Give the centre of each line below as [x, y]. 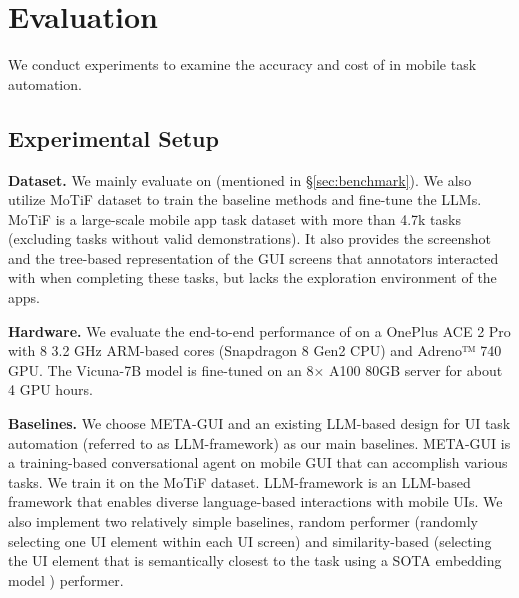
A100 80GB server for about [416, 369]
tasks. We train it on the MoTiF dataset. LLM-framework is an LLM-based [239, 481]
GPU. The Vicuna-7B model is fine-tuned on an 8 [161, 369]
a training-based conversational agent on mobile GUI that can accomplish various [258, 462]
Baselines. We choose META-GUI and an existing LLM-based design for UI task [259, 423]
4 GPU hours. [50, 389]
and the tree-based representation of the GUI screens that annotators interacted [253, 257]
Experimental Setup [113, 137]
